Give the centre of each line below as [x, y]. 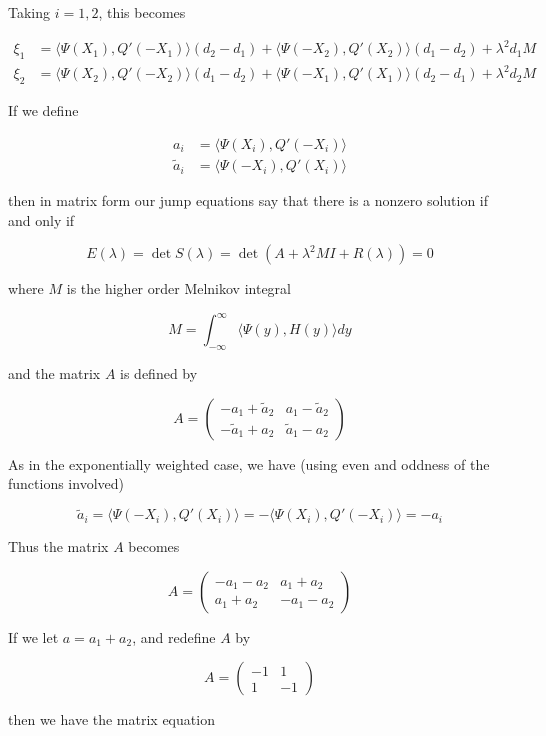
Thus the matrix [58, 546]
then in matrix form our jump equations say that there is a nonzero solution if [248, 200]
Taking [29, 12]
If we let [33, 636]
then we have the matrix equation [111, 719]
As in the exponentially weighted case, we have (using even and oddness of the [249, 463]
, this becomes [142, 12]
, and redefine [174, 636]
